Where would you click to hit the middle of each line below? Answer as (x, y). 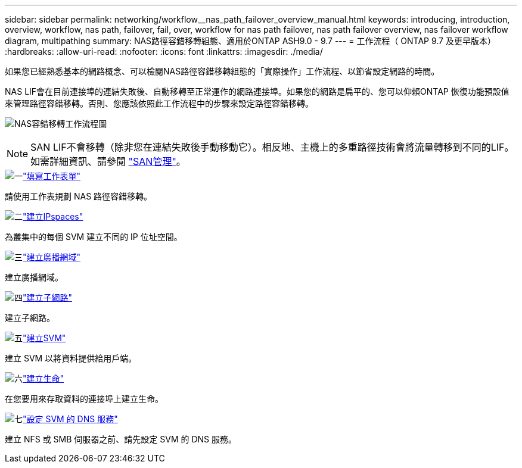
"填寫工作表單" (52, 176)
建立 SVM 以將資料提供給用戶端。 (71, 358)
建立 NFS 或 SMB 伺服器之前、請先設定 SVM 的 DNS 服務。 (121, 439)
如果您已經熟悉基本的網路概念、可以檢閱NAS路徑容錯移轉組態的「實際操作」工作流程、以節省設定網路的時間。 (222, 71)
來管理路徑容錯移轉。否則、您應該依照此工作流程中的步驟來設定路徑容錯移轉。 (159, 103)
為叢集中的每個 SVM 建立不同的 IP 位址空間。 (94, 237)
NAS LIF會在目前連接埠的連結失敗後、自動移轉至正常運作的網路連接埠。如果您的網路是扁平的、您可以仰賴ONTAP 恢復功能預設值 (257, 91)
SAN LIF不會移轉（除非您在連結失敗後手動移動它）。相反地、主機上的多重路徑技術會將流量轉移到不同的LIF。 (272, 147)
